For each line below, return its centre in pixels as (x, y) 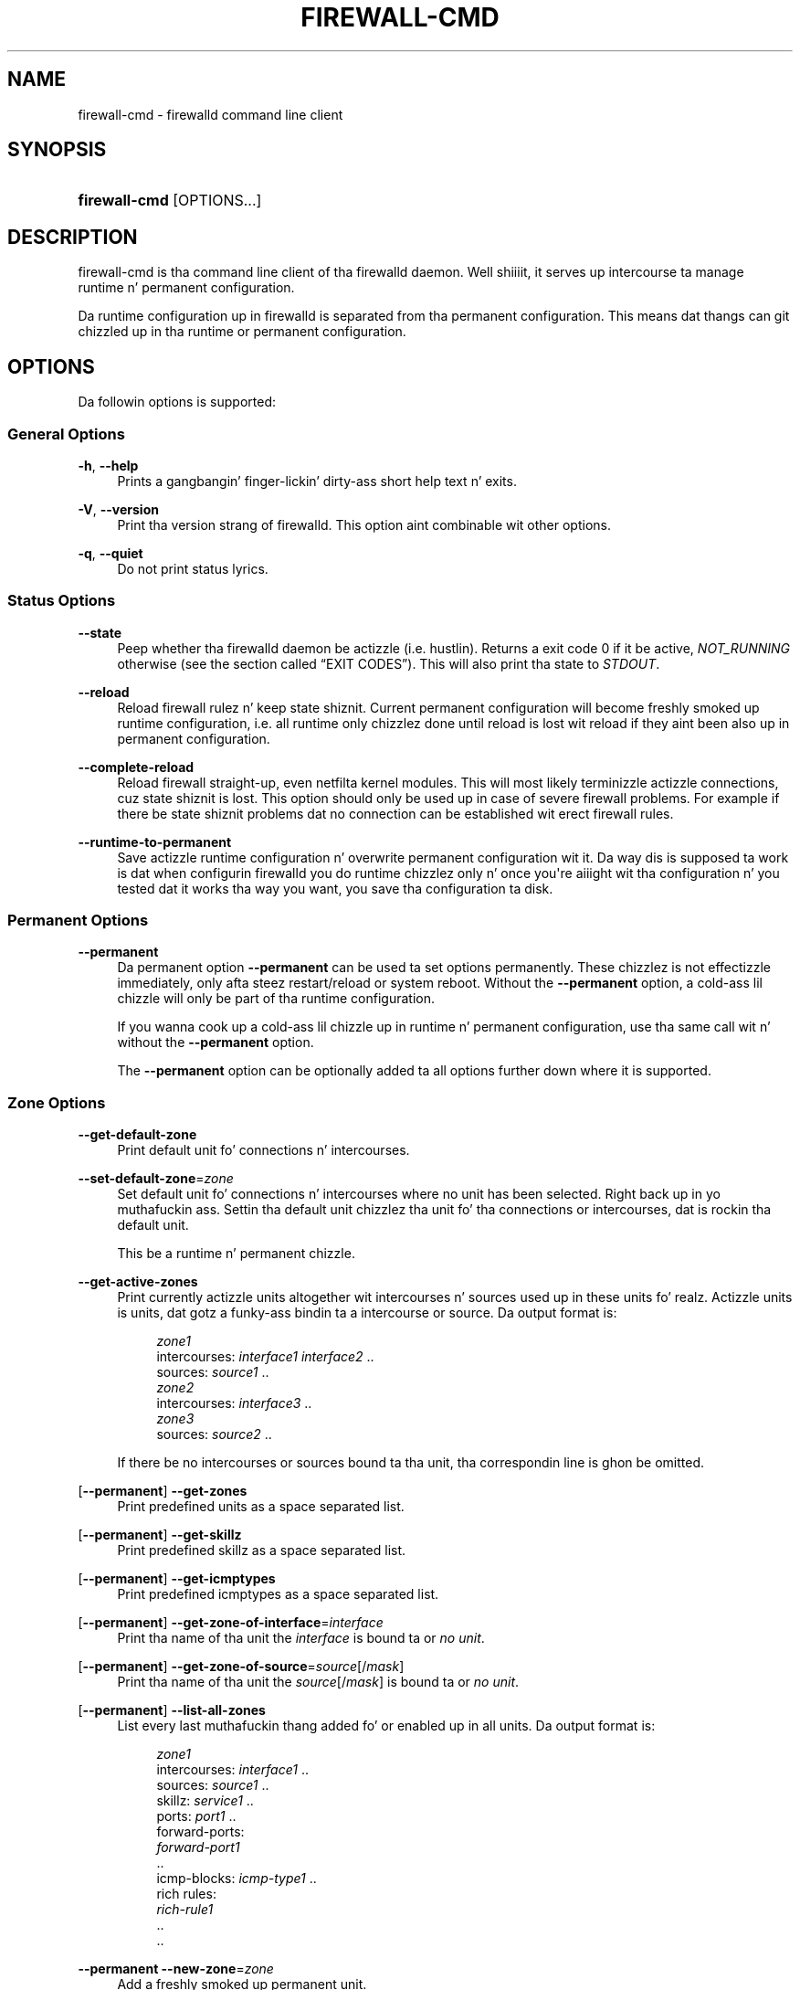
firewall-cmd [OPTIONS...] (170, 201)
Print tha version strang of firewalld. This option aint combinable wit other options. (364, 524)
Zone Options (57, 1102)
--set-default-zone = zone (156, 1179)
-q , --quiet (111, 553)
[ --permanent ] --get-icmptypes (177, 1579)
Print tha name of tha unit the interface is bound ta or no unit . (301, 1638)
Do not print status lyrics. (193, 568)
